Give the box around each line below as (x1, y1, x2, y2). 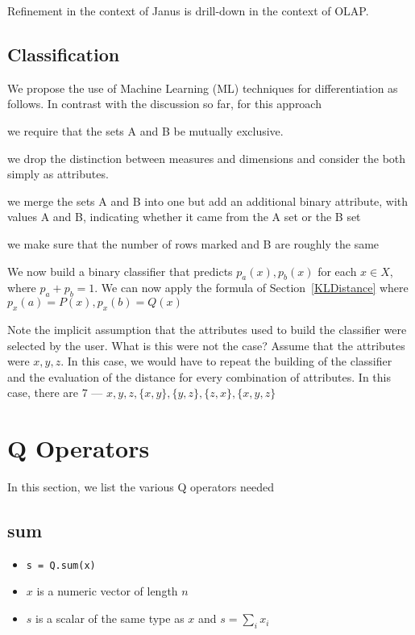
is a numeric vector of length (36, 583, 178, 599)
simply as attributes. (7, 165, 109, 182)
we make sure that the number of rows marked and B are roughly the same (7, 235, 380, 252)
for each (317, 262, 357, 279)
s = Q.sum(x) (26, 559, 96, 571)
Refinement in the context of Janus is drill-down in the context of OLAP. (7, 2, 369, 19)
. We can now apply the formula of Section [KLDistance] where (94, 279, 409, 296)
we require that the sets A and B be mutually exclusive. (7, 122, 284, 139)
